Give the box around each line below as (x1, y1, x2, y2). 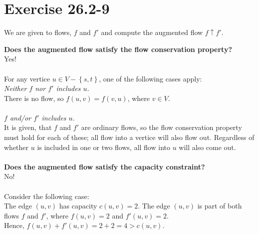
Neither (4, 83, 27, 93)
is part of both (197, 200, 242, 211)
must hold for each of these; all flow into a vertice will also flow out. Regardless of (4, 132, 255, 142)
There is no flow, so (4, 92, 64, 103)
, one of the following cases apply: (99, 73, 202, 83)
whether (4, 141, 29, 152)
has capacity (59, 200, 97, 211)
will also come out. (179, 141, 236, 152)
